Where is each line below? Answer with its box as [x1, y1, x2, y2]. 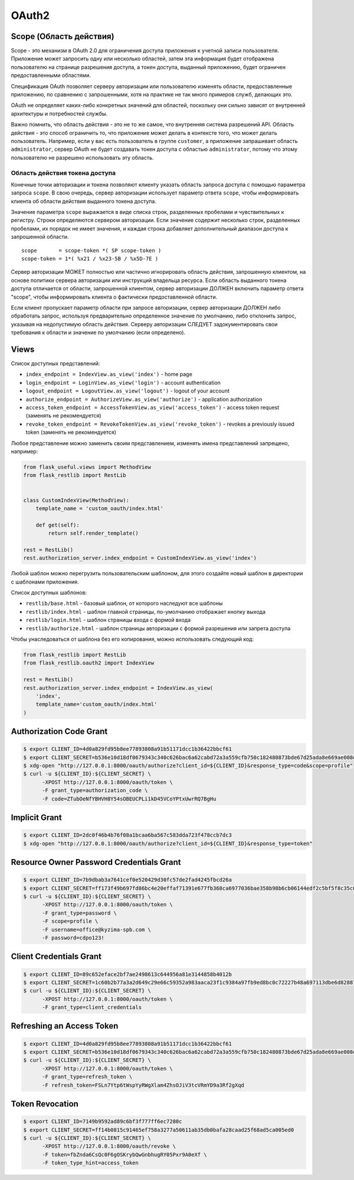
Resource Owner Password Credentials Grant [11, 857, 181, 867]
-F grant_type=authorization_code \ [42, 787, 148, 794]
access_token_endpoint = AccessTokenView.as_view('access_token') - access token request [25, 404, 280, 411]
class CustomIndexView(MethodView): [23, 497, 130, 504]
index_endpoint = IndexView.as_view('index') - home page [25, 371, 193, 378]
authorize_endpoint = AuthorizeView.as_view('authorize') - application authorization [25, 396, 263, 403]
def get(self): [35, 521, 80, 529]
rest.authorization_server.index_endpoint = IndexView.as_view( [23, 685, 214, 691]
